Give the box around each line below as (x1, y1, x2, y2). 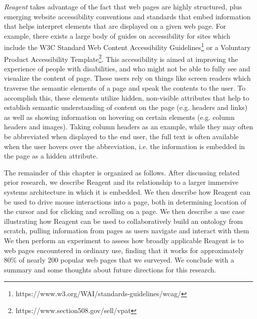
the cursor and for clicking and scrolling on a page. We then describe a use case (4, 206, 245, 216)
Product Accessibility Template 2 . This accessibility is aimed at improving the (4, 52, 238, 64)
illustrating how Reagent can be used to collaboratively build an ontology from (4, 215, 243, 226)
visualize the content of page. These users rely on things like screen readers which (4, 73, 251, 83)
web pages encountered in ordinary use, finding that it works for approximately (4, 245, 244, 255)
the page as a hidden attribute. (4, 151, 98, 161)
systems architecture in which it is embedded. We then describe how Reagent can (4, 187, 251, 197)
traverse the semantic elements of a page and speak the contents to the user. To (4, 83, 246, 93)
